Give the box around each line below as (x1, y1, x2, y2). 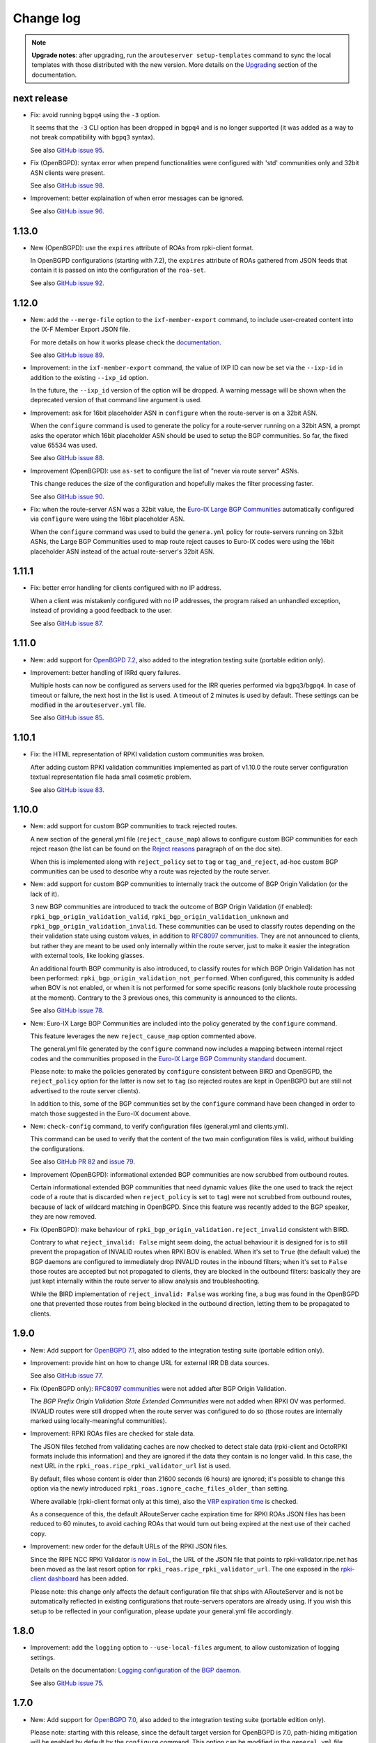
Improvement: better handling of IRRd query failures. (30, 668, 181, 676)
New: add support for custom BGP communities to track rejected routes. (30, 822, 238, 830)
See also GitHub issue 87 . (30, 619, 104, 627)
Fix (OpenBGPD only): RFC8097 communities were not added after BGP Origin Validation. (30, 1384, 287, 1392)
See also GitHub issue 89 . (30, 351, 104, 359)
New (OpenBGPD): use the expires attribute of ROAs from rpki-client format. (30, 243, 254, 252)
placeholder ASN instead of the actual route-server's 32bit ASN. (30, 547, 215, 556)
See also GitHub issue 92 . (30, 279, 104, 287)
